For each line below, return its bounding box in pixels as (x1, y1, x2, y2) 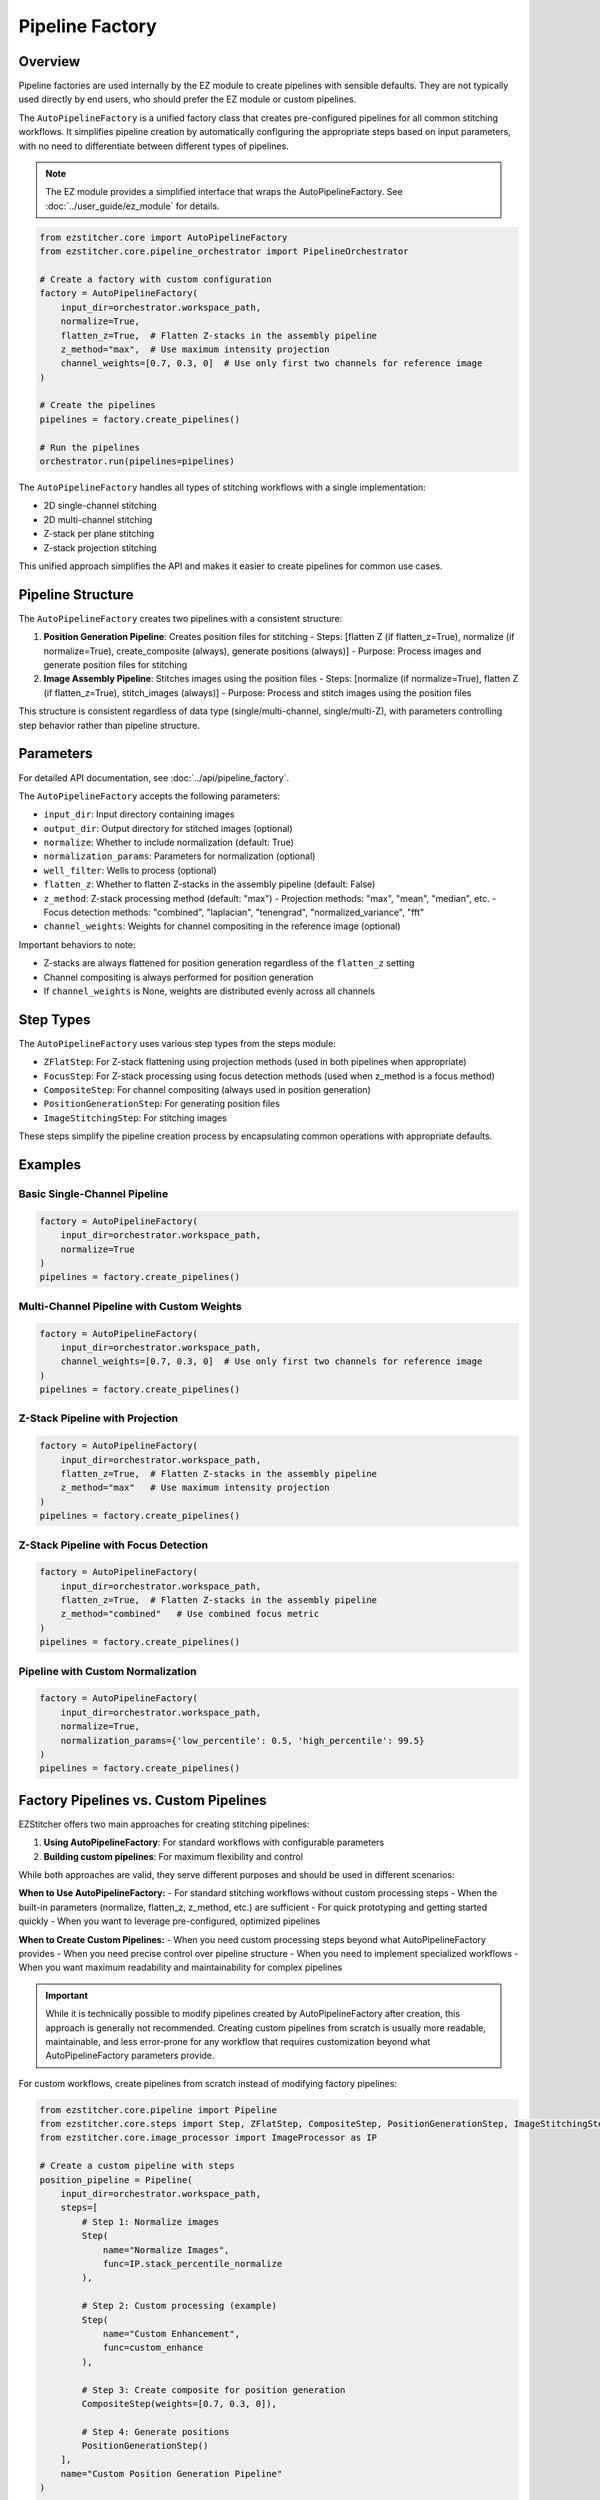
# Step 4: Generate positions (81, 2426, 230, 2437)
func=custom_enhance (102, 2342, 204, 2354)
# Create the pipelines (39, 400, 157, 411)
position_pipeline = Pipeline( (39, 2174, 194, 2185)
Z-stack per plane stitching (43, 528, 155, 540)
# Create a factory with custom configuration (39, 273, 272, 285)
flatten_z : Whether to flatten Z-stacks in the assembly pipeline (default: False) (43, 878, 376, 890)
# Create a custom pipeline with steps (39, 2160, 235, 2172)
